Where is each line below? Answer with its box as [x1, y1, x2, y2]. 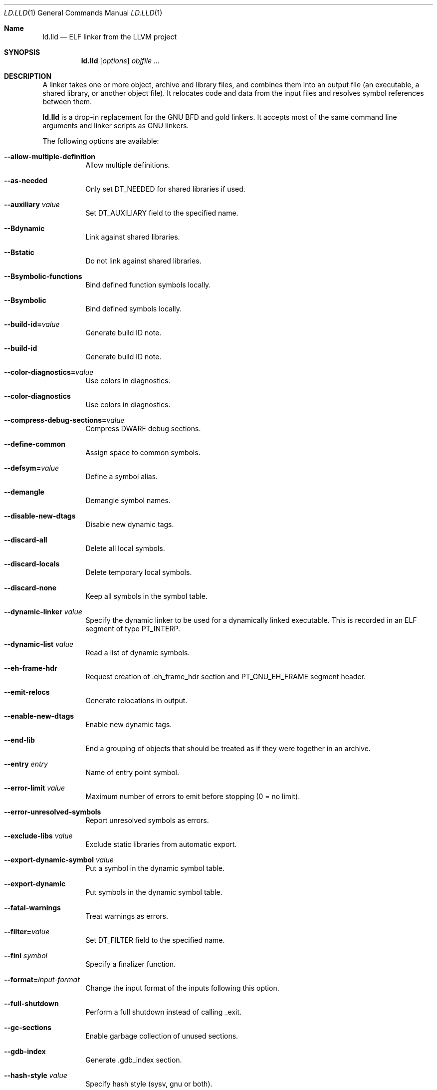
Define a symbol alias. [85, 472, 158, 481]
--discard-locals [4, 559, 60, 568]
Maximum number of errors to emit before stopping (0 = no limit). [85, 792, 300, 801]
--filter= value [4, 927, 50, 936]
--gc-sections [4, 1023, 52, 1032]
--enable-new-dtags [4, 712, 74, 720]
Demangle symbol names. [85, 496, 171, 505]
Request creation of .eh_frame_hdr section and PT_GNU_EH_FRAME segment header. [85, 672, 366, 681]
